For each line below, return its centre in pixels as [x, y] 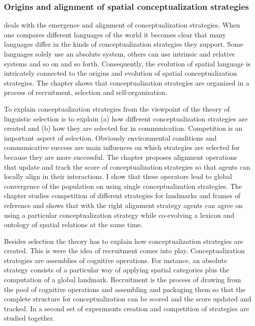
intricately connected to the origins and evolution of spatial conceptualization [121, 73]
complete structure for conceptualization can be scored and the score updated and [128, 299]
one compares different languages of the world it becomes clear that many [115, 34]
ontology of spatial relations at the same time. [73, 224]
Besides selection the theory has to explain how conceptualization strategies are [124, 241]
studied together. [29, 318]
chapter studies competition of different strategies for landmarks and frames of [122, 195]
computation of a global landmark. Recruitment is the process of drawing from [123, 280]
